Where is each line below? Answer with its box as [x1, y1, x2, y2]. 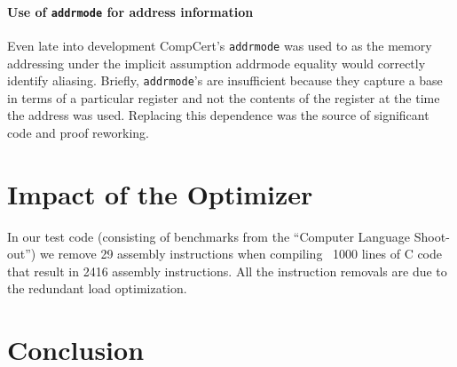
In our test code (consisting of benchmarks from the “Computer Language [7, 227, 411, 245]
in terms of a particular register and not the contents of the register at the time [7, 88, 440, 107]
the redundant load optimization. [7, 279, 187, 298]
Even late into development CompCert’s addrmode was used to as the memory [7, 36, 432, 54]
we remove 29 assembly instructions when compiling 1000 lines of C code [39, 244, 443, 263]
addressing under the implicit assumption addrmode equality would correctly [7, 53, 426, 72]
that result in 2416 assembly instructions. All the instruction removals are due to [7, 261, 447, 280]
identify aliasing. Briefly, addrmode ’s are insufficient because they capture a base [7, 71, 443, 90]
